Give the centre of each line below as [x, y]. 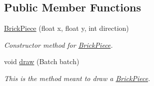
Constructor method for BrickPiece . [58, 44]
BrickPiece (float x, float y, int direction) [66, 28]
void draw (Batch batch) [42, 61]
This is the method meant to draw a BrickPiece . [77, 78]
